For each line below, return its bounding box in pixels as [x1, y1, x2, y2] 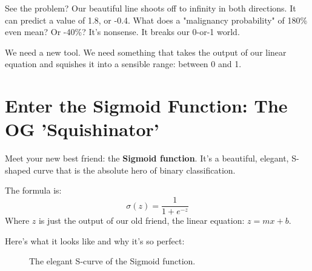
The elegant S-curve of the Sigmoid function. [29, 255, 196, 267]
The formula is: [5, 184, 62, 197]
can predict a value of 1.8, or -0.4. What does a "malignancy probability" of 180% [5, 13, 308, 26]
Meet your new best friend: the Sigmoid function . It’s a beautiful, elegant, [5, 152, 289, 165]
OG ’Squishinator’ [5, 117, 159, 142]
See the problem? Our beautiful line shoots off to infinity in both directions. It [5, 2, 296, 14]
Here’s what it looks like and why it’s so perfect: [5, 234, 185, 247]
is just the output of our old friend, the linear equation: [38, 214, 245, 227]
